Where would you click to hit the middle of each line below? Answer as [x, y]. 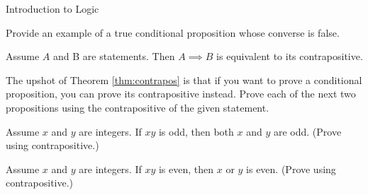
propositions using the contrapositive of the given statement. [138, 107]
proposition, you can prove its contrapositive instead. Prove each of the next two [181, 94]
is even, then [186, 169]
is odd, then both [196, 131]
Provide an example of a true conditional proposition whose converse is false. [173, 32]
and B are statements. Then [114, 56]
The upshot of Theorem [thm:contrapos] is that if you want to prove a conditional [184, 79]
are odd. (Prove [307, 131]
